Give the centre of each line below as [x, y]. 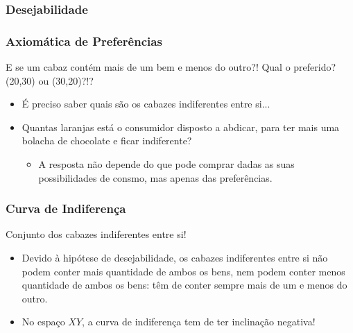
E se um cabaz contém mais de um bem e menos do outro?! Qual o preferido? [171, 67]
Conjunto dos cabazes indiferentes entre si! [96, 234]
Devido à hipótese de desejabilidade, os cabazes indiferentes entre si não [175, 258]
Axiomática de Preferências [84, 41]
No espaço [43, 322]
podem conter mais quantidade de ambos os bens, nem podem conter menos [183, 271]
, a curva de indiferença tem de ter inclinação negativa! [199, 322]
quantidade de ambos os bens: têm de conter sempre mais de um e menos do [184, 285]
